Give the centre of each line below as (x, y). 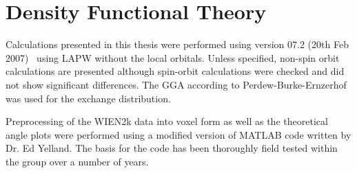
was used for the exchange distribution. (88, 98)
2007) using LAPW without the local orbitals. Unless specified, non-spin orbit (173, 57)
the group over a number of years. (77, 161)
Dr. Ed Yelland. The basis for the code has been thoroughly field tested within (172, 148)
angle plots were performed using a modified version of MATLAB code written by (178, 134)
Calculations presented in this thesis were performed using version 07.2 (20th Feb (177, 44)
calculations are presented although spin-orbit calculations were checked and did (175, 71)
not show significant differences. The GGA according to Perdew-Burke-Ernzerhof (176, 84)
